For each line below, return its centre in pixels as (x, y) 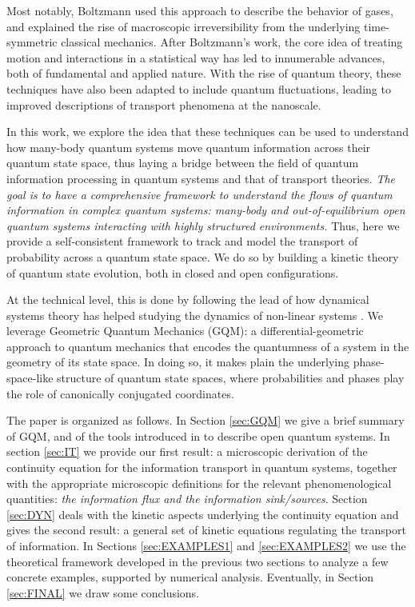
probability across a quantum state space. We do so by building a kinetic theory (203, 256)
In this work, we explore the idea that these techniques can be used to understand (207, 132)
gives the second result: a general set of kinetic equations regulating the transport (206, 530)
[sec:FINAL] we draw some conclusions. (103, 592)
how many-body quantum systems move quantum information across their (189, 147)
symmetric (32, 42)
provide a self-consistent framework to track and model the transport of (182, 241)
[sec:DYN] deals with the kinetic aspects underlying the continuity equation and (203, 514)
